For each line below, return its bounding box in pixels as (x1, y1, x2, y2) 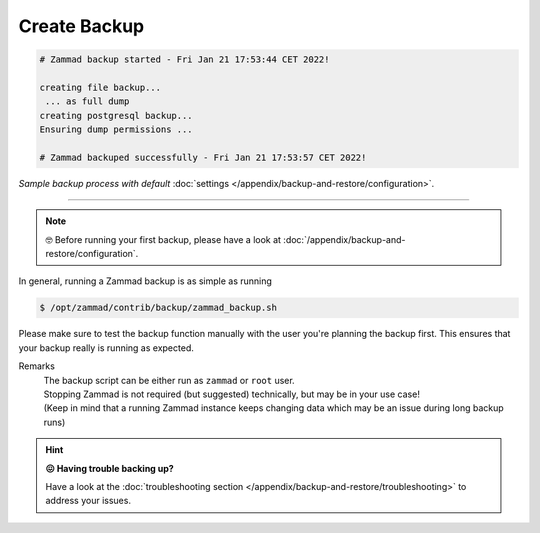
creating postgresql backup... (39, 110, 194, 121)
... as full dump (45, 96, 130, 107)
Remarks (18, 360, 55, 372)
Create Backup (18, 15, 145, 37)
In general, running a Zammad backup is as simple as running (18, 275, 272, 287)
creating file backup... (39, 81, 162, 93)
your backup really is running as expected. (18, 341, 194, 354)
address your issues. (45, 495, 132, 507)
